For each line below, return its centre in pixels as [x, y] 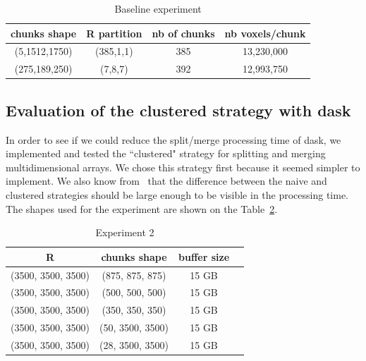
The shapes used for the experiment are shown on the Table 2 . [142, 208]
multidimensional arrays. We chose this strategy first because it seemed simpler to [183, 167]
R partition [114, 33]
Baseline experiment [158, 8]
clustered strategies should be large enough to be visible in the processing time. [177, 194]
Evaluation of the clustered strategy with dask [178, 110]
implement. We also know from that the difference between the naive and [166, 181]
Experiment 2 [125, 232]
